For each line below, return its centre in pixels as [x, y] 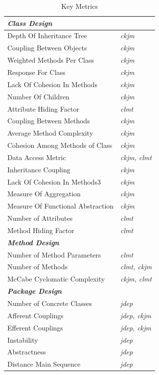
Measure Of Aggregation [44, 194]
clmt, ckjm [136, 267]
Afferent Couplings [35, 315]
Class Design [30, 23]
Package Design [35, 291]
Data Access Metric [37, 157]
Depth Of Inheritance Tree [47, 35]
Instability [23, 340]
